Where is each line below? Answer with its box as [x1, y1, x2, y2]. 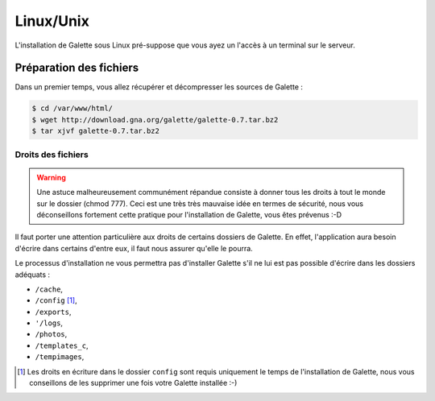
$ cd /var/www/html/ [31, 104, 113, 113]
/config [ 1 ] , [35, 296, 77, 305]
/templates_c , [35, 341, 89, 350]
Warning [36, 172, 66, 182]
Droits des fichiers [14, 149, 89, 160]
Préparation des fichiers [14, 61, 139, 75]
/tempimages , [35, 352, 85, 362]
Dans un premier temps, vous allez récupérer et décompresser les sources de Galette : [14, 82, 304, 92]
